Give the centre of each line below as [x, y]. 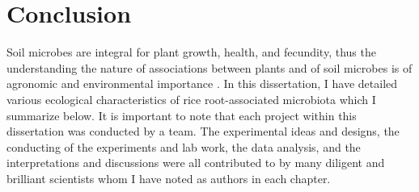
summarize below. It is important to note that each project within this [182, 115]
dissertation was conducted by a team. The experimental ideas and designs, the [203, 131]
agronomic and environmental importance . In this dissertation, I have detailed [202, 83]
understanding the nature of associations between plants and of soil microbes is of [209, 67]
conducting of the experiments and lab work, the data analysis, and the [184, 146]
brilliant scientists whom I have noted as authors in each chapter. [169, 178]
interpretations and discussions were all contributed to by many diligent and [196, 163]
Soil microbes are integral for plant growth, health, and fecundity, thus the [191, 52]
